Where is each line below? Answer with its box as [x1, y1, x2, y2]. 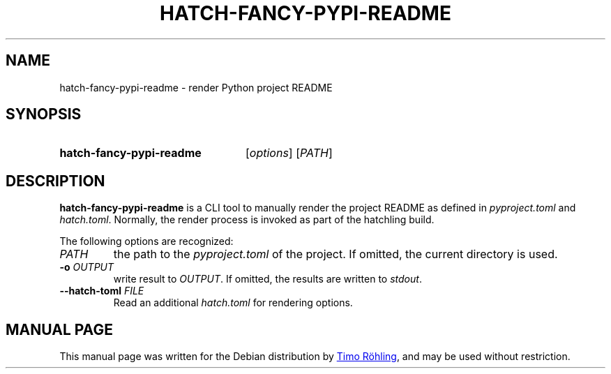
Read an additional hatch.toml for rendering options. [113, 297, 353, 309]
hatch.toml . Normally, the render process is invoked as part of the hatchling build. [59, 214, 435, 226]
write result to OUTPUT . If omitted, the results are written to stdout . [113, 273, 422, 285]
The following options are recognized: [59, 235, 234, 248]
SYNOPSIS [6, 105, 82, 124]
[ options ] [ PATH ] [245, 146, 333, 160]
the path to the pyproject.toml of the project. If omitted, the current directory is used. [113, 247, 558, 262]
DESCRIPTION [6, 172, 105, 190]
